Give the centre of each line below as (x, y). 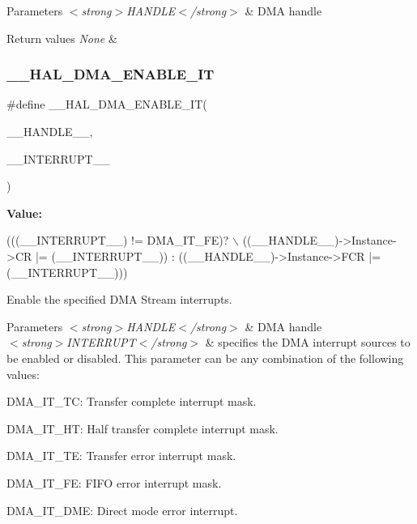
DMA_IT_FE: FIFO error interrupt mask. (114, 482)
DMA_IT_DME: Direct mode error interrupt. (122, 510)
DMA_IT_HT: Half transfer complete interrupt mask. (143, 428)
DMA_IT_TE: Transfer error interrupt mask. (121, 456)
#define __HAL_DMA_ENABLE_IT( (107, 104)
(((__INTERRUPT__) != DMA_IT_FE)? (118, 240)
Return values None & (62, 38)
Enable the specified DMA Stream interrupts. (119, 299)
